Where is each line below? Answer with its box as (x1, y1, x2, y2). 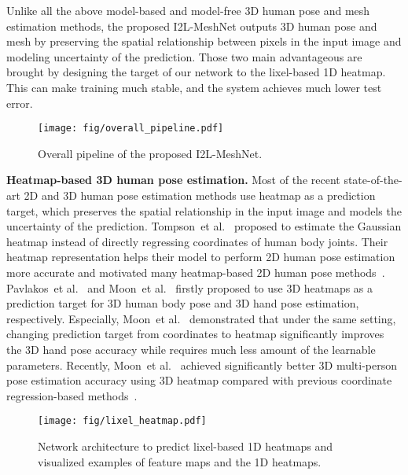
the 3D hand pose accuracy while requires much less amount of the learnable (6, 341, 376, 357)
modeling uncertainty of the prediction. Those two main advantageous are (6, 48, 362, 64)
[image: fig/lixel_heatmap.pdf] (38, 415, 207, 427)
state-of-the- (344, 171, 402, 188)
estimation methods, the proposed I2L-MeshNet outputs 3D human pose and (6, 17, 377, 34)
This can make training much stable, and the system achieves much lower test (6, 79, 382, 95)
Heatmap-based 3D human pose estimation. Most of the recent (6, 171, 340, 188)
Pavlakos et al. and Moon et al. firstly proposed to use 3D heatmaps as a (6, 279, 373, 296)
